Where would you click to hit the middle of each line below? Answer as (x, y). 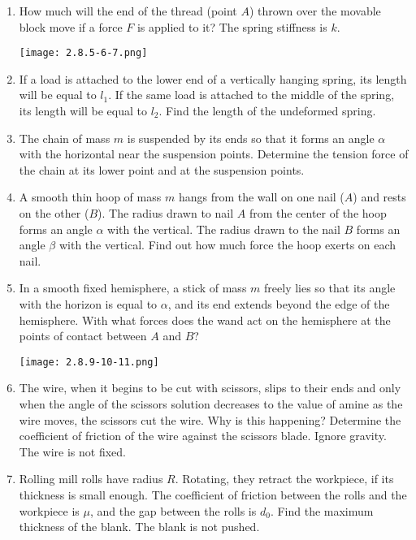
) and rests (379, 197)
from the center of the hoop (318, 213)
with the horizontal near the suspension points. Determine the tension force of (214, 154)
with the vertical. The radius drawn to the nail (224, 229)
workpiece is (49, 510)
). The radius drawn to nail (166, 213)
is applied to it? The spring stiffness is (232, 26)
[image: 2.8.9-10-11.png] (89, 362)
